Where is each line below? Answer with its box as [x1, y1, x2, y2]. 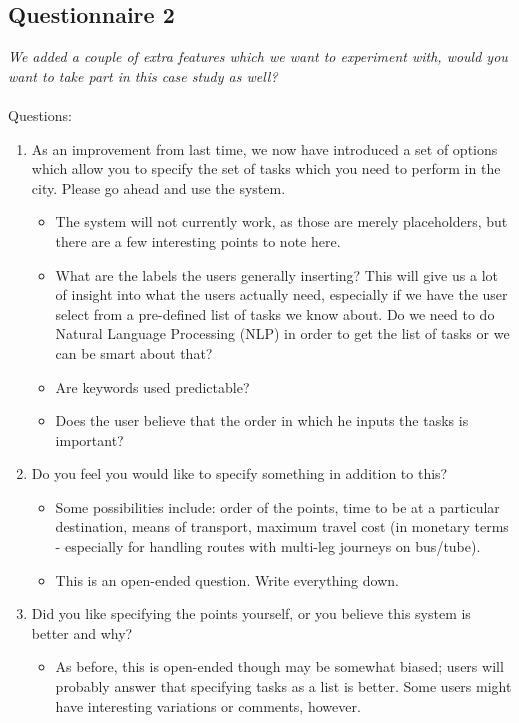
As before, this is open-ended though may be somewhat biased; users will [55, 656, 504, 677]
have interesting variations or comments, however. [55, 695, 361, 716]
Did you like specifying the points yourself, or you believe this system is [31, 603, 471, 624]
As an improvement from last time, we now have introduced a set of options [31, 138, 498, 159]
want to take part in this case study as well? [8, 65, 278, 86]
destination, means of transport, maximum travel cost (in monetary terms [55, 516, 509, 537]
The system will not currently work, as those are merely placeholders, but [55, 211, 508, 232]
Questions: [8, 104, 72, 125]
